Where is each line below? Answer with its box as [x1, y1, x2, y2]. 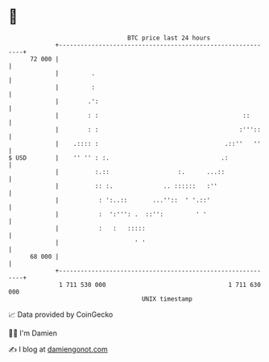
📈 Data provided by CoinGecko [8, 310, 114, 319]
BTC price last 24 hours [127, 34, 211, 42]
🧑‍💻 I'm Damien [8, 328, 58, 338]
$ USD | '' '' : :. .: [8, 153, 229, 162]
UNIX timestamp [141, 294, 193, 303]
